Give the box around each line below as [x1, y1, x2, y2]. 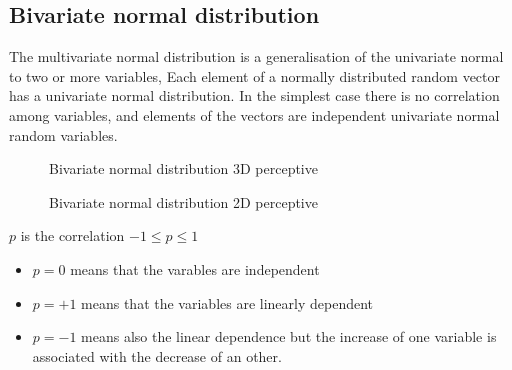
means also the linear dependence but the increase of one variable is [81, 326, 497, 347]
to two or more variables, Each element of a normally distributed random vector [9, 65, 500, 86]
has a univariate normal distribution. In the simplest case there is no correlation [9, 85, 500, 106]
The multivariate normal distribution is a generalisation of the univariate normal [9, 46, 504, 67]
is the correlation [20, 225, 125, 246]
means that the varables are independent [70, 258, 320, 279]
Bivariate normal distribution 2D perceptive [49, 191, 318, 212]
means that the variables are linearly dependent [81, 292, 374, 313]
